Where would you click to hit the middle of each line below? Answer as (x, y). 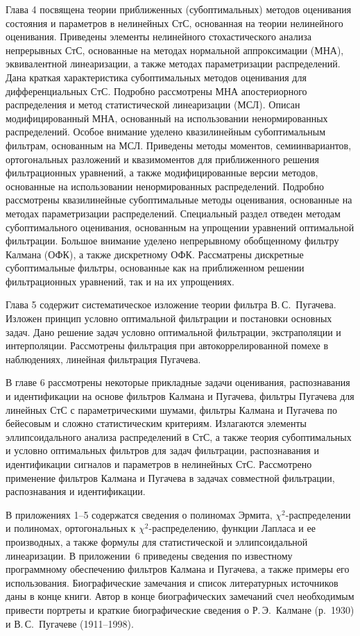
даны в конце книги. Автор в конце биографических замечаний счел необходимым (180, 596)
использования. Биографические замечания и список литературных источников (172, 582)
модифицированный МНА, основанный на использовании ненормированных (167, 118)
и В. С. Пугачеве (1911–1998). (70, 623)
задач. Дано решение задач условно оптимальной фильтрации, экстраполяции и (173, 332)
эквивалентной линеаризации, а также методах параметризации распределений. (173, 64)
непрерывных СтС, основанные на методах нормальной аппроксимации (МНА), (175, 50)
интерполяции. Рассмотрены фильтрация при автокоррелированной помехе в (167, 345)
